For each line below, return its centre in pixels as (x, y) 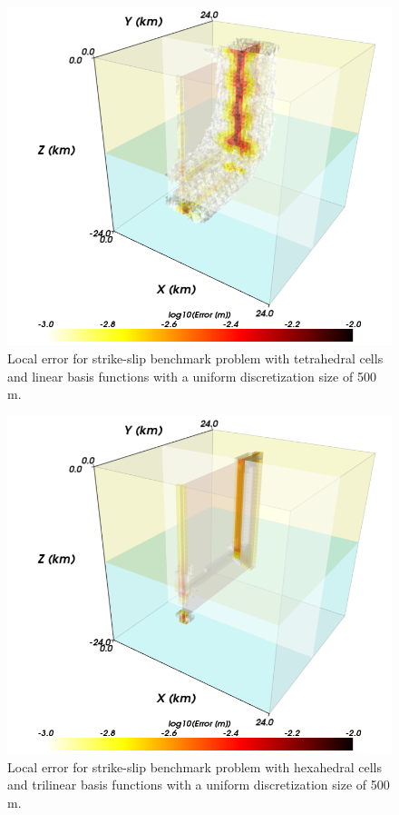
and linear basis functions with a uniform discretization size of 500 (192, 376)
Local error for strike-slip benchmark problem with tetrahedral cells (195, 358)
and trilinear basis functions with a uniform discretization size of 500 (199, 785)
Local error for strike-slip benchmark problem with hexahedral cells (195, 766)
